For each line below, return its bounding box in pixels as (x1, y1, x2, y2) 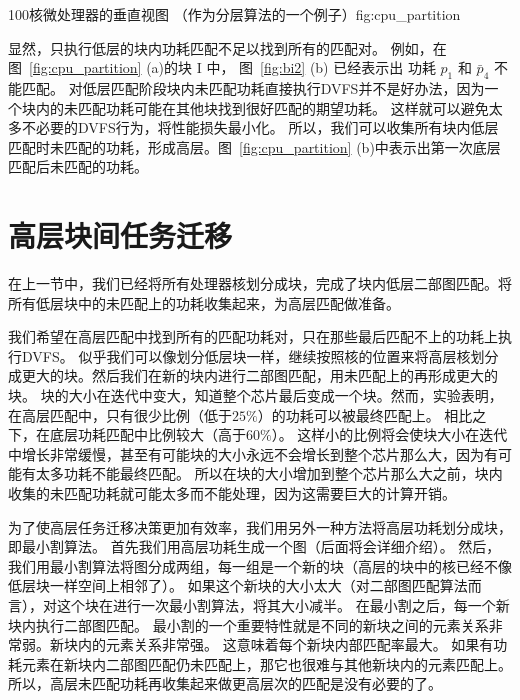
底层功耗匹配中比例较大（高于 (49, 424, 246, 445)
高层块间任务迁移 (8, 215, 233, 256)
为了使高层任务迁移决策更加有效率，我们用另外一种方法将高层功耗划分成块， (8, 516, 512, 537)
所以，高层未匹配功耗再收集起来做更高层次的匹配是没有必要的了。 (8, 673, 442, 694)
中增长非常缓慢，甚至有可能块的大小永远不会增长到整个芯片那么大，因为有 (8, 443, 498, 464)
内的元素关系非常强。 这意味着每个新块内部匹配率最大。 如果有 (77, 634, 494, 655)
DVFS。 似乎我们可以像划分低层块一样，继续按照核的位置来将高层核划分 (21, 345, 499, 366)
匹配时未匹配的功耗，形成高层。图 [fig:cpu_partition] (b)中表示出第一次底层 (8, 136, 501, 157)
